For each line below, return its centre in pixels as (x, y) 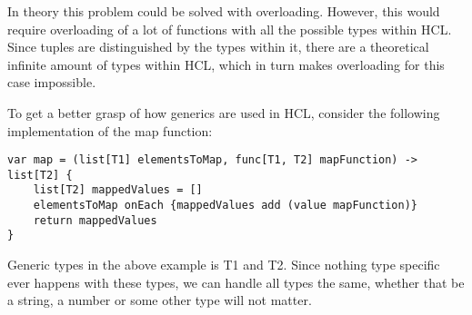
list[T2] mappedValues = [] (118, 190)
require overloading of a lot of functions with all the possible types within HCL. (230, 29)
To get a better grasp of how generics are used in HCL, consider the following (224, 112)
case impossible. (52, 82)
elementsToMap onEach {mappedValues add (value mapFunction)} (226, 206)
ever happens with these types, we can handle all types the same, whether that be (236, 282)
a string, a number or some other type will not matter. (160, 300)
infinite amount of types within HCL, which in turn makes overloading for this (226, 64)
